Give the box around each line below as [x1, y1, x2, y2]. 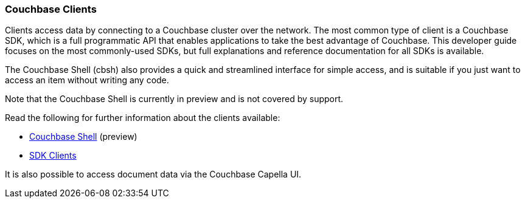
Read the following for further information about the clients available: [5, 112, 280, 123]
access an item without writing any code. [5, 75, 169, 86]
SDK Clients [29, 150, 77, 161]
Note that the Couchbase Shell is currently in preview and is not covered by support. [5, 94, 344, 105]
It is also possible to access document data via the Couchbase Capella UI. [5, 169, 302, 180]
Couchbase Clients [5, 3, 97, 15]
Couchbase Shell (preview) [29, 131, 137, 142]
